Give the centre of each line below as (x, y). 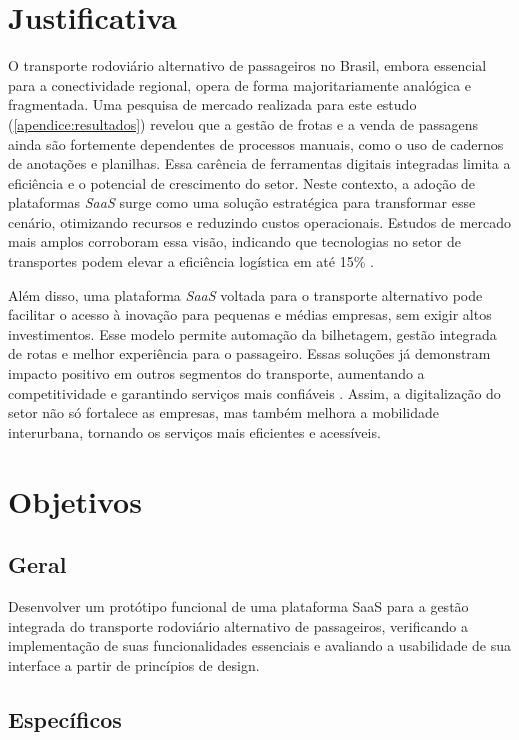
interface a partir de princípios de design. (134, 664)
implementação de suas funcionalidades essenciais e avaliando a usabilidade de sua (260, 645)
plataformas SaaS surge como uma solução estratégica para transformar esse (242, 202)
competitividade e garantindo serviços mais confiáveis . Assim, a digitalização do (254, 392)
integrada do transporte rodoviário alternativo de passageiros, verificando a (238, 625)
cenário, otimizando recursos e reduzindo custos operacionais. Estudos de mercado (260, 221)
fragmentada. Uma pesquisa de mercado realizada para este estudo (212, 104)
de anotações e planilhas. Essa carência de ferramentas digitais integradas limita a (259, 163)
